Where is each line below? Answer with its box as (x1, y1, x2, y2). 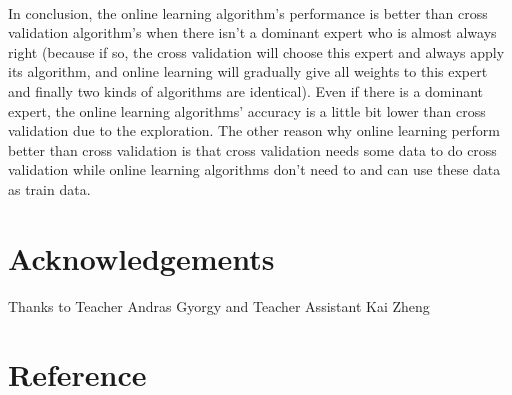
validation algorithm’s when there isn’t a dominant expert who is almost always (8, 22, 497, 43)
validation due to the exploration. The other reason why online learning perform (8, 120, 500, 141)
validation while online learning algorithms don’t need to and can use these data (8, 159, 501, 180)
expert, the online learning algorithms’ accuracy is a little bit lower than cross (8, 100, 486, 121)
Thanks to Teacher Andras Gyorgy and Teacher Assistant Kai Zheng (8, 295, 430, 316)
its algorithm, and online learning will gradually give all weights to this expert (8, 61, 488, 82)
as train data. (8, 178, 91, 199)
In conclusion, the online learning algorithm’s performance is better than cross (8, 2, 488, 23)
